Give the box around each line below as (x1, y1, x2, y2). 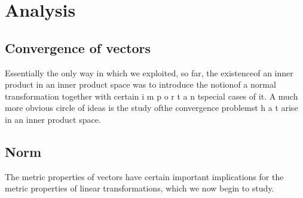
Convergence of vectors (5, 38, 151, 57)
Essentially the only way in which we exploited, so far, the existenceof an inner (5, 66, 293, 79)
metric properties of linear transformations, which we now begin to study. (5, 182, 274, 194)
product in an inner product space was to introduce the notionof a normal (5, 78, 276, 91)
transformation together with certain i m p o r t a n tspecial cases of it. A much (5, 89, 298, 102)
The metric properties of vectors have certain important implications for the (5, 170, 284, 182)
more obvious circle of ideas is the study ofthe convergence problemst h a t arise (5, 101, 298, 114)
